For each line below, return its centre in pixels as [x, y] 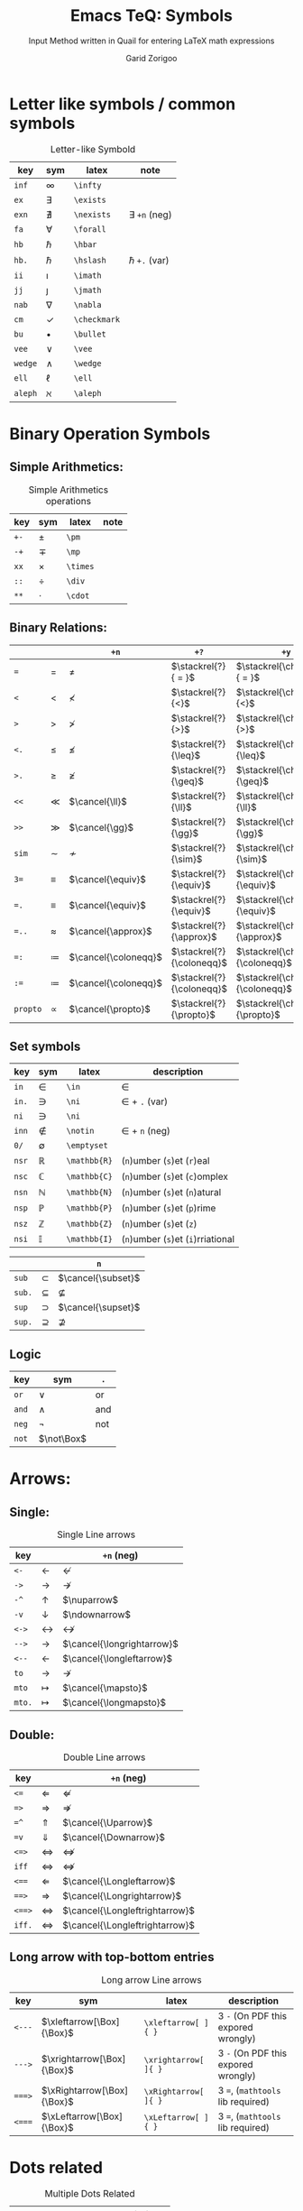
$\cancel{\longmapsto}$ [115, 1703]
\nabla [87, 304]
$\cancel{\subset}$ [99, 1278]
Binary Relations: [59, 628]
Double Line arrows [104, 1757]
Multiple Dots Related [90, 2193]
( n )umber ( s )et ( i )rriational [178, 1239]
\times [80, 566]
